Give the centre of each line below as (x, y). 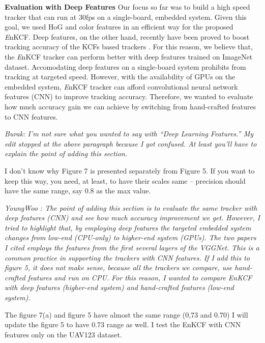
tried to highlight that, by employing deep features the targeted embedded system (128, 227)
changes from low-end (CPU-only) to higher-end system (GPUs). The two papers (130, 237)
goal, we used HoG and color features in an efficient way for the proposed (119, 27)
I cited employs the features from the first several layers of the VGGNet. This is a (132, 248)
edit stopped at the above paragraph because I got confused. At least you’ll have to (131, 143)
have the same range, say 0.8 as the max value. (78, 191)
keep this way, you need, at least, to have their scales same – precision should (125, 180)
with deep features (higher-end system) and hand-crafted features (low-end (119, 287)
